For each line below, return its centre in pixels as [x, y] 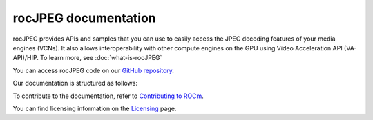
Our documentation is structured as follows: [75, 83]
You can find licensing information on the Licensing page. [95, 108]
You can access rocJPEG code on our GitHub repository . [93, 70]
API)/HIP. [26, 58]
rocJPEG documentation [85, 18]
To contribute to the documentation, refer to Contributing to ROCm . [108, 96]
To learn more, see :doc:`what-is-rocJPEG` [101, 58]
